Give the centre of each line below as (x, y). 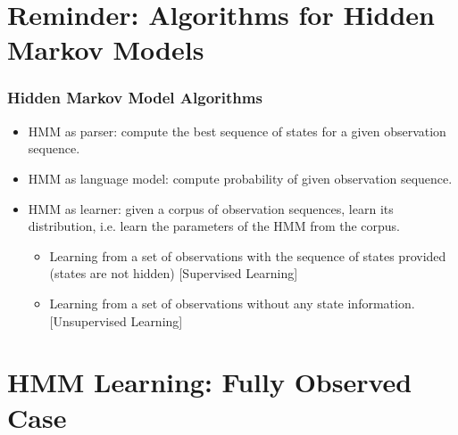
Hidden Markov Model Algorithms (135, 98)
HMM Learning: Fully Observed (210, 382)
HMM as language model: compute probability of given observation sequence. (240, 178)
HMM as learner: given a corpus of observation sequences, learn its (211, 208)
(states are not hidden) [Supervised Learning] (174, 273)
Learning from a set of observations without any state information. (232, 303)
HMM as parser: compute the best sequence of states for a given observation (237, 131)
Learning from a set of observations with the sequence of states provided (248, 255)
